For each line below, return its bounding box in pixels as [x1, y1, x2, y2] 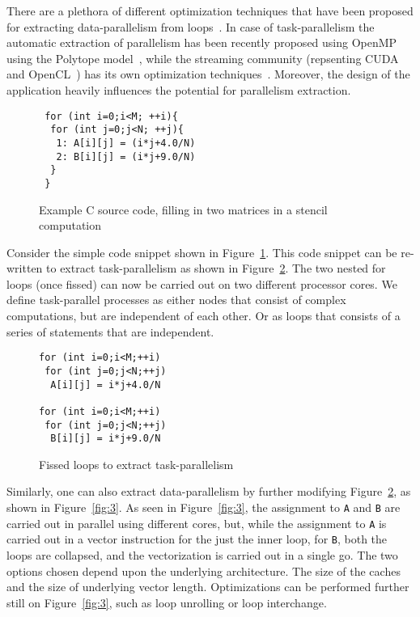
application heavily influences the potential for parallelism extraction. [6, 81, 351, 98]
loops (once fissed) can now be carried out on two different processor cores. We [6, 275, 397, 292]
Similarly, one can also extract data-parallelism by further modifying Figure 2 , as [6, 483, 411, 500]
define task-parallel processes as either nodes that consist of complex [6, 291, 346, 308]
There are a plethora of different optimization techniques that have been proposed [6, 2, 414, 19]
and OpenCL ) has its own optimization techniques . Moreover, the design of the [6, 66, 410, 82]
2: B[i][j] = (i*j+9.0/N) [56, 150, 196, 163]
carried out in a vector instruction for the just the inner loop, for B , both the [6, 530, 388, 547]
